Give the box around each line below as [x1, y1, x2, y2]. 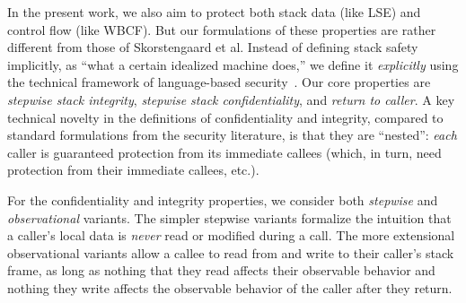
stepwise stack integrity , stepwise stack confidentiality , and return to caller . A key [7, 90, 455, 108]
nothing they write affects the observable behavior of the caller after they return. [7, 278, 453, 297]
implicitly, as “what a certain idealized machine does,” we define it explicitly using [7, 55, 459, 74]
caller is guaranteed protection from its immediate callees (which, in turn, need [7, 143, 442, 161]
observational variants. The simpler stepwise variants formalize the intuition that [7, 208, 452, 227]
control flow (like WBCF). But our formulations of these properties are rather [7, 20, 436, 39]
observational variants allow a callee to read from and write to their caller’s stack [7, 243, 454, 262]
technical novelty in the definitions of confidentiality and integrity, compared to [7, 108, 444, 126]
